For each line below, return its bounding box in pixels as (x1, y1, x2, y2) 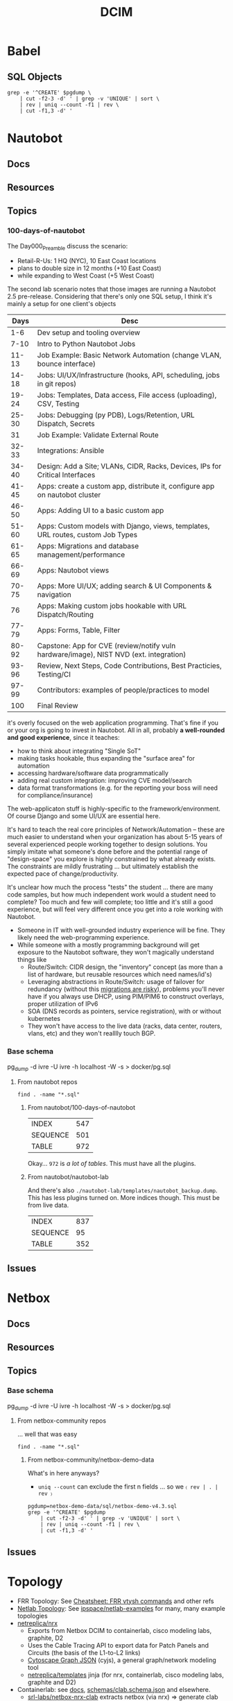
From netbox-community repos (17, 1416, 106, 1425)
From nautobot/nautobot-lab (27, 1172, 109, 1180)
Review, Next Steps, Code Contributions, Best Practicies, (37, 661, 222, 670)
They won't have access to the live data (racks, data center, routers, (27, 1022, 223, 1031)
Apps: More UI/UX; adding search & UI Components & (37, 581, 212, 591)
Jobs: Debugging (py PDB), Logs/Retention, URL (37, 410, 196, 420)
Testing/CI (37, 670, 71, 679)
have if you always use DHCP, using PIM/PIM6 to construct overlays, (27, 992, 224, 1001)
